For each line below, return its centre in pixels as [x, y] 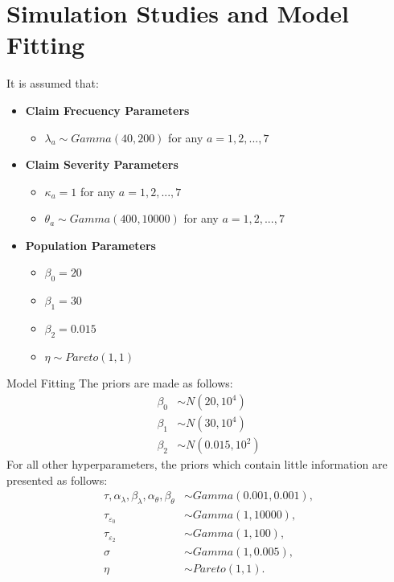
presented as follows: [57, 480]
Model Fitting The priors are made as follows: [120, 383]
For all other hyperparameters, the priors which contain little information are [197, 464]
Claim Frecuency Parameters [107, 110]
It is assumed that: [53, 83]
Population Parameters [90, 245]
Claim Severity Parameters [102, 164]
